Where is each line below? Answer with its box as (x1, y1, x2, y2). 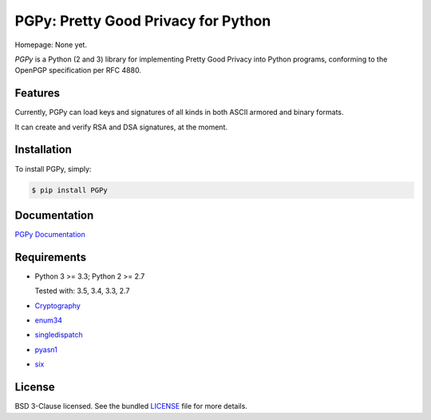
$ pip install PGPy (31, 185, 108, 195)
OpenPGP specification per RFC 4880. (14, 65, 141, 75)
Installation (14, 143, 72, 157)
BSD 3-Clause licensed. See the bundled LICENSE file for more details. (14, 402, 247, 411)
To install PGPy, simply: (14, 164, 92, 173)
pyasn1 (34, 344, 57, 355)
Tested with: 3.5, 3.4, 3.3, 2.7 (34, 286, 130, 295)
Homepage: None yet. (14, 40, 88, 50)
